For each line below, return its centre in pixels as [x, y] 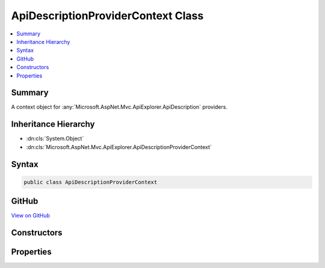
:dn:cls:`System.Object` [55, 139]
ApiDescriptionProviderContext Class [107, 16]
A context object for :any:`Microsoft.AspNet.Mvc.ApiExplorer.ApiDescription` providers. [119, 107]
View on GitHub [31, 216]
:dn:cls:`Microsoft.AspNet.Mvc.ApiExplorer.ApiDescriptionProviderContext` [119, 147]
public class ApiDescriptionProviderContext [91, 182]
